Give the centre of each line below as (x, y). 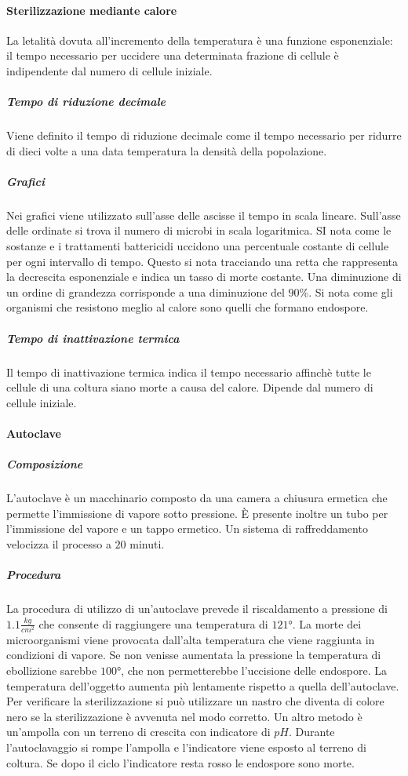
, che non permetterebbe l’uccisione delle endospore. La (254, 670)
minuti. (147, 543)
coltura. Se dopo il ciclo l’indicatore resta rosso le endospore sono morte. (180, 762)
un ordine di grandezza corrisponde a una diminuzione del (146, 291)
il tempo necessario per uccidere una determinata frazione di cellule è (173, 55)
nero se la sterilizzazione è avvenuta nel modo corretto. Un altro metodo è (184, 716)
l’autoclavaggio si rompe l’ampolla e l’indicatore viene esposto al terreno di (186, 747)
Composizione (45, 464)
